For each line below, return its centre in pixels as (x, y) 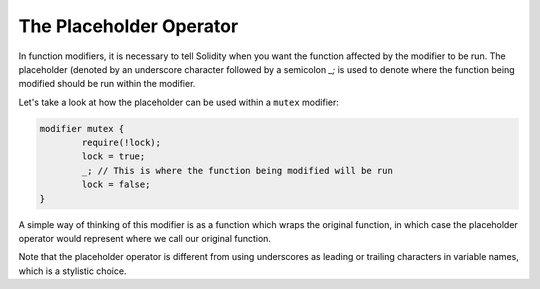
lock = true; (113, 156)
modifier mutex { (82, 128)
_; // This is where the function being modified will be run (237, 170)
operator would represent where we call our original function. (145, 239)
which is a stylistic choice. (72, 271)
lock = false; (116, 184)
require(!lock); (121, 143)
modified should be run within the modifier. (107, 84)
